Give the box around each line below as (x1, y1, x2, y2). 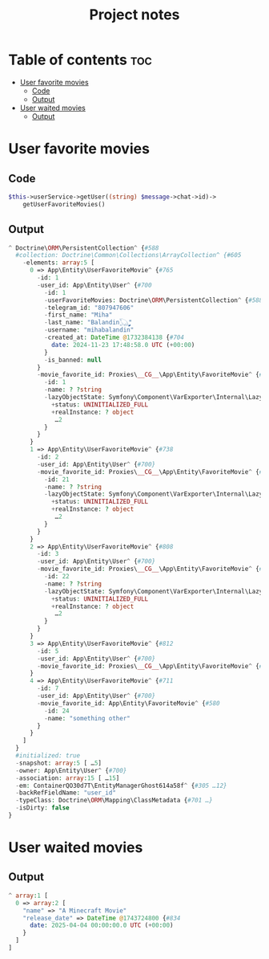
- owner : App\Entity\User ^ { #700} (15, 766, 127, 774)
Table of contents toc (8, 51, 152, 69)
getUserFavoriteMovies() (22, 200, 106, 208)
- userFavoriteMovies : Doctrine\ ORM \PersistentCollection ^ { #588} (43, 296, 267, 304)
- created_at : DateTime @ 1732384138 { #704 (43, 333, 184, 341)
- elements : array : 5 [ (22, 259, 94, 267)
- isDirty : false (15, 804, 70, 812)
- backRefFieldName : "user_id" (15, 789, 116, 797)
